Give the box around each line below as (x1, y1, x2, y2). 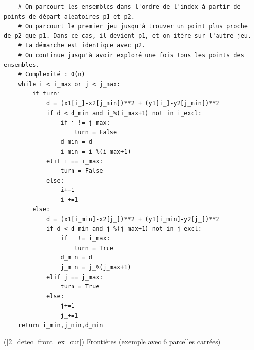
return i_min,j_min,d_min (18, 321, 103, 329)
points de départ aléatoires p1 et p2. (4, 13, 135, 20)
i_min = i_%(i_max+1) (60, 148, 131, 155)
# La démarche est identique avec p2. (18, 42, 145, 49)
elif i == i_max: (46, 158, 103, 165)
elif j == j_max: (46, 273, 103, 281)
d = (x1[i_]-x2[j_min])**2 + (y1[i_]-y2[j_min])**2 (46, 99, 219, 107)
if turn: (32, 90, 61, 97)
